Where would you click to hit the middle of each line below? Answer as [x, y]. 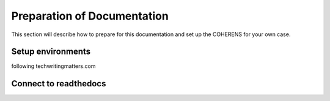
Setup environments [51, 52]
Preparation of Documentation [90, 16]
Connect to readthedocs [59, 84]
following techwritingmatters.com [53, 66]
